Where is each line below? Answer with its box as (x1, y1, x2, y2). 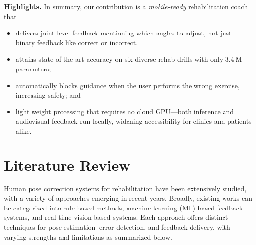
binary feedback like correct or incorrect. (15, 37, 138, 47)
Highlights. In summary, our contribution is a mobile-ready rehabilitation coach (4, 1, 248, 11)
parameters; (15, 63, 51, 73)
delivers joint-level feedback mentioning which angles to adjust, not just (15, 28, 232, 38)
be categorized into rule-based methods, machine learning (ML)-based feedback (4, 202, 243, 212)
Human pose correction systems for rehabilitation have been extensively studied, (4, 183, 247, 193)
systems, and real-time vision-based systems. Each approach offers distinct (4, 212, 228, 222)
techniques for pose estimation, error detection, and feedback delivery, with (4, 222, 230, 232)
